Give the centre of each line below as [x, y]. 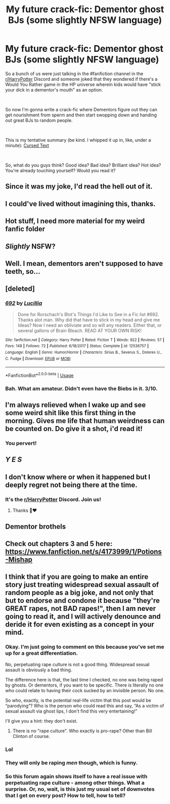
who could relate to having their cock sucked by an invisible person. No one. [85, 690]
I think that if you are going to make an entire [77, 577]
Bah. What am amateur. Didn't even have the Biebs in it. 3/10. [81, 388]
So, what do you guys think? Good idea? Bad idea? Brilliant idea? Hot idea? [83, 165]
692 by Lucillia [24, 303]
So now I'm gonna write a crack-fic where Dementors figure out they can [81, 109]
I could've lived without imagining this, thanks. [80, 204]
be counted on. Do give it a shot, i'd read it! [74, 429]
